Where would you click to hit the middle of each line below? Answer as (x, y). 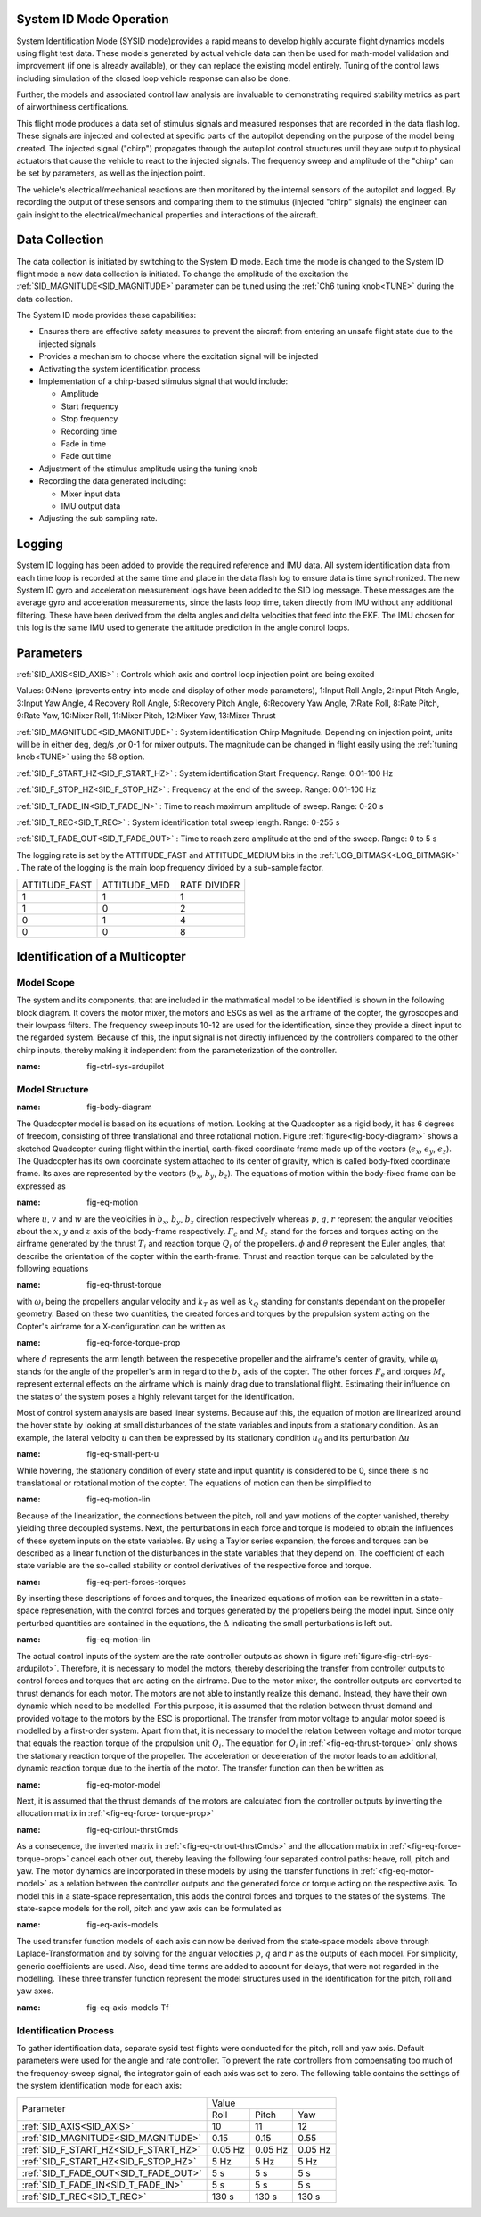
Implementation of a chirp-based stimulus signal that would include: (163, 381)
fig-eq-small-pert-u (123, 1454)
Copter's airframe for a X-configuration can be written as (121, 1326)
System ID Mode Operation (93, 19)
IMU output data (91, 506)
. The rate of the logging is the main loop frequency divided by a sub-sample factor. (170, 868)
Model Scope (46, 982)
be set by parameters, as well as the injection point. (111, 173)
